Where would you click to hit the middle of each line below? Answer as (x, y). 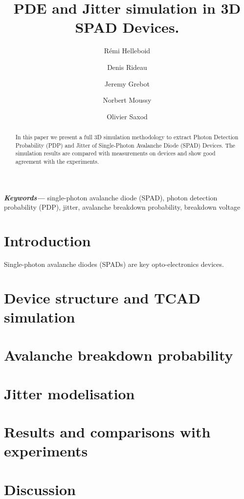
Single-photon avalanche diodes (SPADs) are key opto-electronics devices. (114, 264)
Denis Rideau (127, 67)
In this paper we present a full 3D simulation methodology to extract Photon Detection (127, 137)
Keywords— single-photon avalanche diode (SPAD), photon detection (111, 197)
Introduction (47, 241)
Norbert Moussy (127, 100)
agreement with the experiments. (57, 162)
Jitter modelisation (69, 393)
